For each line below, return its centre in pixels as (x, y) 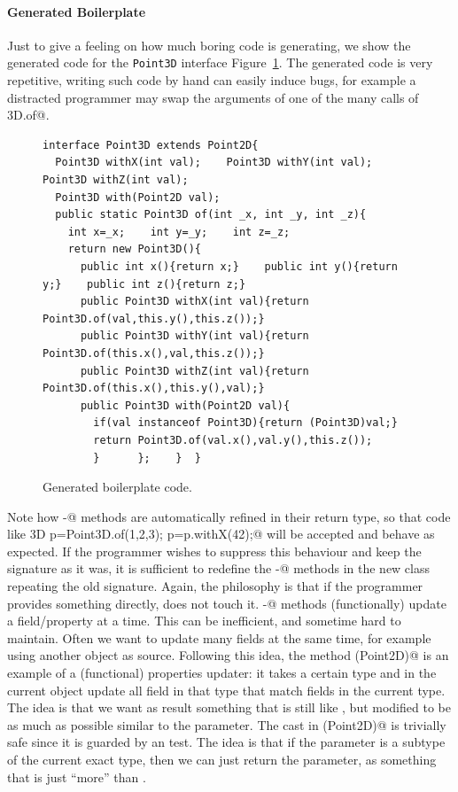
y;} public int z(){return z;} (144, 284)
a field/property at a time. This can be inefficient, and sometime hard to (204, 621)
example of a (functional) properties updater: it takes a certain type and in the (222, 673)
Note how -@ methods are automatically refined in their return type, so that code (229, 516)
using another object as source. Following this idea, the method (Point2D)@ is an (228, 655)
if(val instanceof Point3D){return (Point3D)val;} (245, 423)
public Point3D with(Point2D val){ (185, 405)
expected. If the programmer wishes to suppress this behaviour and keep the (214, 551)
